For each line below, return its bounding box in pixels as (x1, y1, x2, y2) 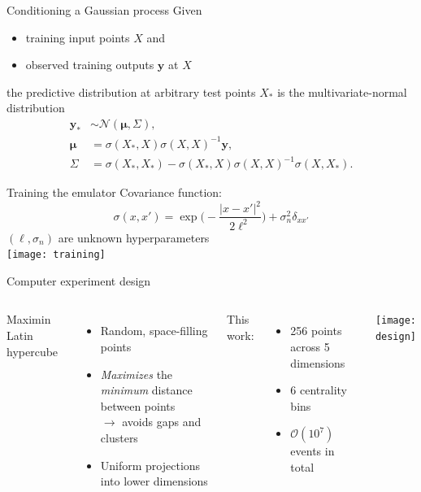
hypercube (7, 342, 59, 359)
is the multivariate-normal (277, 83, 407, 100)
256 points (290, 322, 342, 339)
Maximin (7, 311, 51, 328)
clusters (100, 429, 138, 446)
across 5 (290, 338, 330, 355)
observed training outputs (25, 56, 154, 73)
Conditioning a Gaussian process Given (7, 2, 202, 18)
